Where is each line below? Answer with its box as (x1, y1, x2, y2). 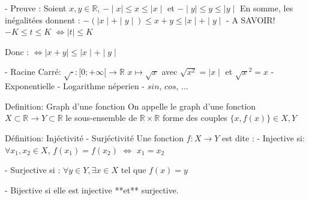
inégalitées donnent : (5, 13, 80, 26)
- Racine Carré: (5, 65, 61, 78)
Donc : (5, 45, 29, 57)
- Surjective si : (5, 163, 61, 176)
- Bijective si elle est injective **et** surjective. (5, 183, 179, 196)
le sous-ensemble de (65, 111, 137, 124)
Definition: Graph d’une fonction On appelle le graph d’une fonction (5, 99, 256, 112)
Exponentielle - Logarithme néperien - (5, 80, 145, 92)
